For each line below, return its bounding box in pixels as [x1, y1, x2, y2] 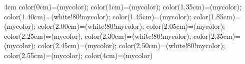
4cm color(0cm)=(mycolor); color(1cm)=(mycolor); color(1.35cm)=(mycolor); [4, 1, 241, 11]
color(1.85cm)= [193, 11, 241, 21]
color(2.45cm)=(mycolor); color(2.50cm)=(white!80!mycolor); [37, 40, 225, 51]
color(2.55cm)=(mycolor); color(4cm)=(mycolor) [4, 50, 153, 60]
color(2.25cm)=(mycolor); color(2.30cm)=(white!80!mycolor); [4, 30, 191, 41]
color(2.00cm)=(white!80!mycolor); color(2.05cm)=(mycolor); [37, 21, 225, 31]
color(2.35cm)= [193, 30, 241, 41]
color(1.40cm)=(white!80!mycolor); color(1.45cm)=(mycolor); [4, 11, 191, 21]
